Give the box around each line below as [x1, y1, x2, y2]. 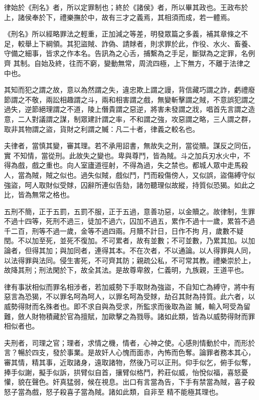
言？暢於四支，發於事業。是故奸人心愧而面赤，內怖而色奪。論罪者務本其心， [4, 347, 255, 358]
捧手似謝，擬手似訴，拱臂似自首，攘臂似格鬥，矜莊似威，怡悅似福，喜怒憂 [4, 367, 248, 377]
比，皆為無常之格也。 [4, 189, 74, 200]
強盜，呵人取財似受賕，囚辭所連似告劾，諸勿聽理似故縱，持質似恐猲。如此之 [4, 179, 255, 190]
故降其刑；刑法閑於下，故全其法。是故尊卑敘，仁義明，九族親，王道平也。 [4, 265, 248, 275]
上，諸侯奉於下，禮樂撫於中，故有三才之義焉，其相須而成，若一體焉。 [4, 11, 234, 22]
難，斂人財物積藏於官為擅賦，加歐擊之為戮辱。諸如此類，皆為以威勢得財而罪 [4, 311, 255, 321]
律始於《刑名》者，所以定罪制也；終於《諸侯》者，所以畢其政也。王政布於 [4, 2, 248, 12]
